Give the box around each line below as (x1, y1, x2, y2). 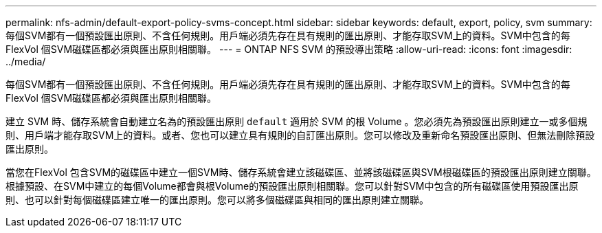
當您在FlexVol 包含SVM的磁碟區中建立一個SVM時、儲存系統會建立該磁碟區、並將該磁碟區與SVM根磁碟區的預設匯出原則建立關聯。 (5, 166, 597, 178)
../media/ (5, 56, 46, 67)
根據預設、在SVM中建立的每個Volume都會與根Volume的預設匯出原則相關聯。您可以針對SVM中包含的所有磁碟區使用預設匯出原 (5, 180, 579, 192)
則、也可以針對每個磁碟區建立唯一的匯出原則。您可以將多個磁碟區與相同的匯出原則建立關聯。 (5, 194, 429, 206)
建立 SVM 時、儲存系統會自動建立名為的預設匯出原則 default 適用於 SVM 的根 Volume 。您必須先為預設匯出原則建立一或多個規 (5, 115, 588, 127)
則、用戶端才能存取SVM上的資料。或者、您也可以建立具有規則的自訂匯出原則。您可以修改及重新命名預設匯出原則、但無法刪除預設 (5, 129, 595, 141)
